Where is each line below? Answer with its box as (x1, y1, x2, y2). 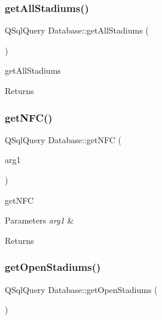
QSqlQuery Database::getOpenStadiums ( (5, 283, 158, 295)
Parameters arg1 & (5, 214, 74, 227)
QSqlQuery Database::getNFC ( (5, 133, 121, 146)
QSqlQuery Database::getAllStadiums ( (5, 24, 149, 37)
